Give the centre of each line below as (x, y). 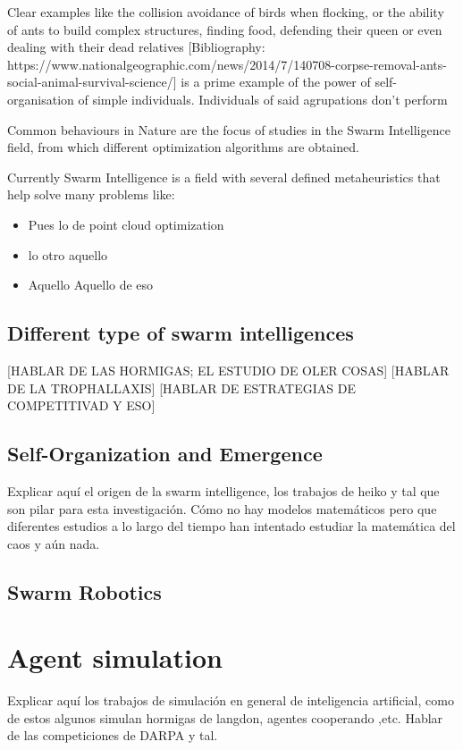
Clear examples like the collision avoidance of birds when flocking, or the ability (226, 12)
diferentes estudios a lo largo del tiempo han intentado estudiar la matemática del (231, 526)
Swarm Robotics (84, 591)
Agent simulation (115, 657)
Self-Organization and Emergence (165, 454)
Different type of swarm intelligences (181, 333)
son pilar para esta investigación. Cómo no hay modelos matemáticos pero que (222, 508)
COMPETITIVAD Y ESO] (81, 405)
